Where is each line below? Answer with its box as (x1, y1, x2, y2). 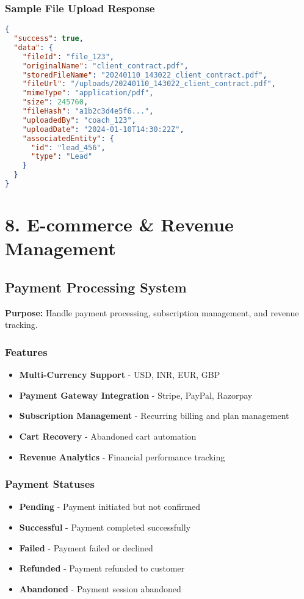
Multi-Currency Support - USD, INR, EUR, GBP (19, 368, 220, 381)
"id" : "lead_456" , (31, 143, 106, 152)
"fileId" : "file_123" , (22, 52, 115, 61)
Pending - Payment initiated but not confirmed (19, 500, 201, 513)
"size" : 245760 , (22, 98, 89, 107)
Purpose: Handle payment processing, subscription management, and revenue (5, 306, 299, 319)
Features (5, 344, 48, 359)
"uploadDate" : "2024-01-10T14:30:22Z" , (22, 125, 184, 134)
